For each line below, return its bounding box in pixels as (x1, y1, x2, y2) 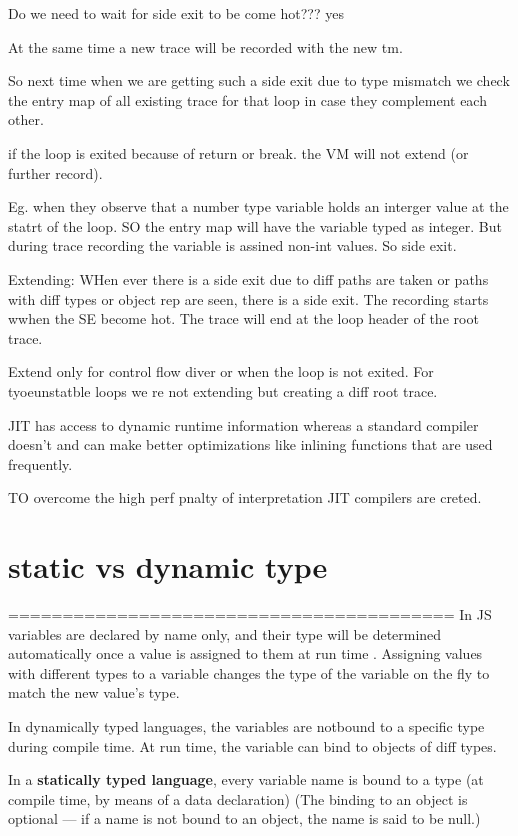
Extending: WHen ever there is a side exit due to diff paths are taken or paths (8, 268, 489, 289)
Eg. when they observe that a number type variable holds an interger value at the (8, 196, 509, 217)
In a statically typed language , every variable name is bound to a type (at (8, 769, 484, 790)
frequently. (8, 453, 73, 474)
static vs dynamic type (8, 546, 328, 587)
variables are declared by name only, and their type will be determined (8, 623, 442, 644)
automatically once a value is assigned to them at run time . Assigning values (8, 643, 483, 664)
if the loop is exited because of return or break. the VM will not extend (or (8, 142, 469, 163)
